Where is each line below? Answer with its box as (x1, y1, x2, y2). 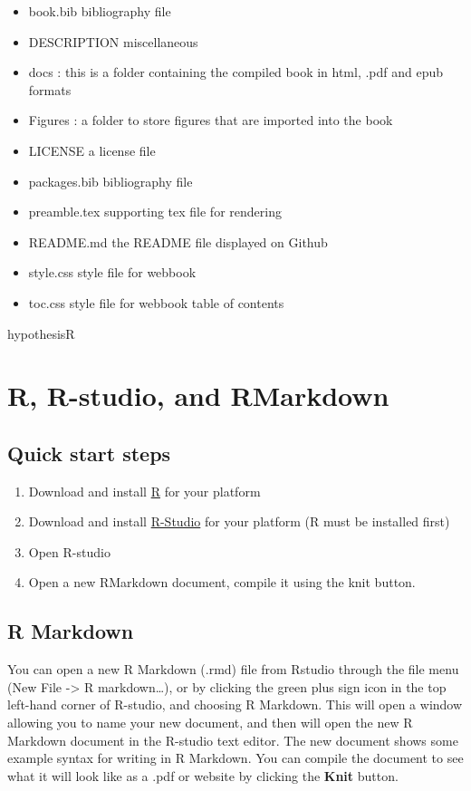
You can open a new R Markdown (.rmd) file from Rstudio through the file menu (7, 660, 459, 679)
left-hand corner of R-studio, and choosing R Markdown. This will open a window (7, 695, 463, 714)
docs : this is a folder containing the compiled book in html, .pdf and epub (28, 63, 444, 82)
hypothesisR (7, 323, 75, 342)
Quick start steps (7, 439, 171, 467)
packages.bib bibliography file (28, 171, 193, 190)
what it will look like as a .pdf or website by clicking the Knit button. (7, 766, 399, 785)
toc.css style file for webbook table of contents (28, 293, 284, 312)
